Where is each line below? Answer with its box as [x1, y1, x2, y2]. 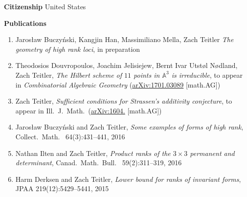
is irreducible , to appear [171, 69, 243, 80]
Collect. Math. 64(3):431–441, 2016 [15, 131, 125, 141]
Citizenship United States [4, 1, 86, 11]
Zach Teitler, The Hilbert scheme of [15, 69, 122, 80]
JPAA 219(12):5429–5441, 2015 [15, 183, 109, 194]
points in [134, 69, 160, 80]
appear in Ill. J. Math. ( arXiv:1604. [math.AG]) [15, 105, 162, 115]
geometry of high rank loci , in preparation [15, 44, 140, 54]
